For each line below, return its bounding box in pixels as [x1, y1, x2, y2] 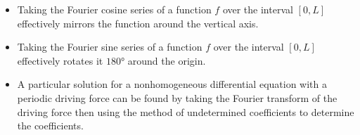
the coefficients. [17, 118, 84, 133]
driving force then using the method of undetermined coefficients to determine [17, 104, 354, 119]
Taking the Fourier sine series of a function [17, 39, 202, 54]
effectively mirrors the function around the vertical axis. [17, 15, 259, 30]
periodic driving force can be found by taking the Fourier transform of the [17, 90, 337, 105]
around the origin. [127, 53, 206, 67]
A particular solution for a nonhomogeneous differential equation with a [17, 77, 327, 91]
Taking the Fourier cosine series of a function [17, 2, 212, 16]
